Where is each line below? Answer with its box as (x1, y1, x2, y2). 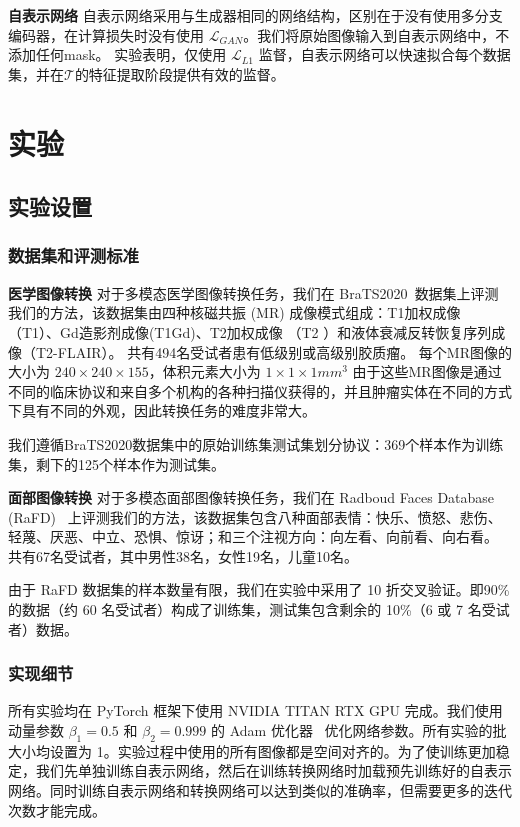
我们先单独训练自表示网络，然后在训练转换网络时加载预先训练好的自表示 (35, 760, 512, 781)
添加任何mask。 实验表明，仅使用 (8, 44, 227, 65)
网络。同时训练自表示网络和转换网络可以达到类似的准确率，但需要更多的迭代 (8, 780, 512, 801)
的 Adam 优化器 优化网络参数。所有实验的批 (211, 720, 507, 741)
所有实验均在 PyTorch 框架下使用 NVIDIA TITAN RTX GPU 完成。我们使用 (8, 700, 503, 721)
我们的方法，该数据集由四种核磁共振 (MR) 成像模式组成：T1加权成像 (8, 302, 461, 323)
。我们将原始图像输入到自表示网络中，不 (243, 24, 510, 45)
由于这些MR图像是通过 (352, 361, 502, 382)
